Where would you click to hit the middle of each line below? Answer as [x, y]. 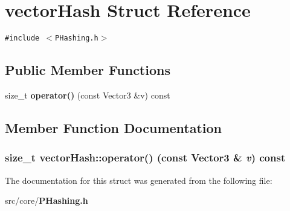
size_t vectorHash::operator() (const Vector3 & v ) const [145, 157]
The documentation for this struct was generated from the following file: [139, 180]
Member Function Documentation [114, 127]
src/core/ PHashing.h [47, 200]
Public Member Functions [88, 70]
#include [22, 38]
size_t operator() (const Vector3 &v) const [88, 95]
